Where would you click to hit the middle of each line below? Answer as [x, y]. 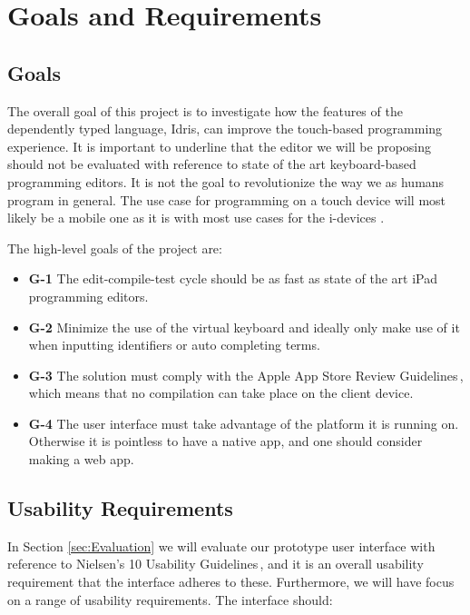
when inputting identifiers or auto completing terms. [174, 345]
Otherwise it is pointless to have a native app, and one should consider [225, 441]
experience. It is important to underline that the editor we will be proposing [220, 146]
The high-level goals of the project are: [115, 248]
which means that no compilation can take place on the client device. [221, 393]
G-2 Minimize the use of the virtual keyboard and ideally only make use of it [244, 327]
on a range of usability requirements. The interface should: [170, 599]
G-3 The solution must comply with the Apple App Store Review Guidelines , [246, 375]
